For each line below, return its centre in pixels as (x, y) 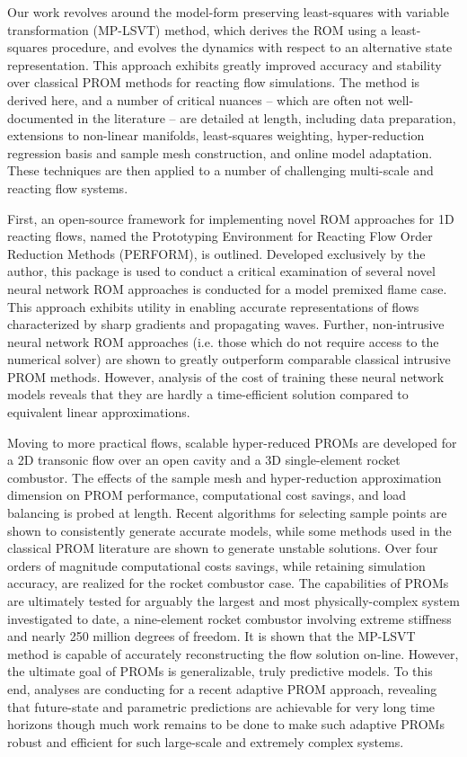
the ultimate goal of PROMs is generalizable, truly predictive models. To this (220, 671)
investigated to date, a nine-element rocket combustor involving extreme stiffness (229, 618)
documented (40, 117)
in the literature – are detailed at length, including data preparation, (267, 117)
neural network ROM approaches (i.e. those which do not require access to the (223, 341)
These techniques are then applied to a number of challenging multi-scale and (220, 170)
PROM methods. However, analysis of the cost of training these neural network (226, 376)
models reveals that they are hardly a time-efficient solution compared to (208, 394)
